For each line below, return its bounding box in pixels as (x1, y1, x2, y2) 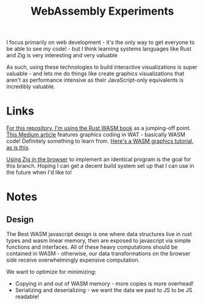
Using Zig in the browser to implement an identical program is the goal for (6, 156, 192, 163)
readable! (15, 293, 40, 300)
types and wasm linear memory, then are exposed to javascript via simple (6, 237, 191, 245)
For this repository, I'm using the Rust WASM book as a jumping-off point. (6, 124, 191, 132)
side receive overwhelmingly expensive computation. (6, 256, 140, 264)
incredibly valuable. (6, 83, 56, 90)
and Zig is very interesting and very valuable (6, 52, 118, 59)
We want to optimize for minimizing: (6, 268, 96, 276)
